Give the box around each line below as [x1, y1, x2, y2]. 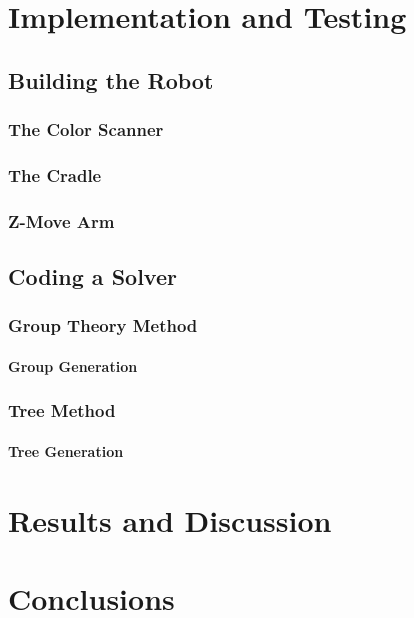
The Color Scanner [8, 117, 164, 142]
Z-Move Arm [8, 208, 115, 233]
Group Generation [8, 355, 138, 376]
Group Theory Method [8, 313, 198, 338]
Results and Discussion [8, 499, 332, 540]
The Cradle [8, 162, 102, 187]
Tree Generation [8, 440, 124, 461]
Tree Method [8, 398, 116, 423]
